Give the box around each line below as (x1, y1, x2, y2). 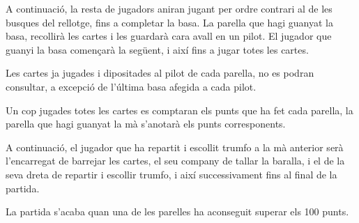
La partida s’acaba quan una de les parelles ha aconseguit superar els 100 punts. (6, 204, 349, 219)
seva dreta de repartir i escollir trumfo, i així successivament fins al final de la (6, 167, 337, 181)
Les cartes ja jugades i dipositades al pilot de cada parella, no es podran (6, 66, 314, 80)
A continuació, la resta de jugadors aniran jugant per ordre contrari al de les (6, 1, 333, 15)
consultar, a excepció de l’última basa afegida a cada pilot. (6, 79, 257, 93)
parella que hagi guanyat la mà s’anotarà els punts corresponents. (6, 116, 286, 131)
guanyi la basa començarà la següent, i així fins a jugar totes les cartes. (6, 42, 309, 56)
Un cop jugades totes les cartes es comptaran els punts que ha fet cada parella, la (6, 102, 353, 117)
